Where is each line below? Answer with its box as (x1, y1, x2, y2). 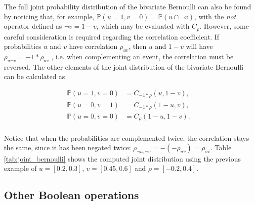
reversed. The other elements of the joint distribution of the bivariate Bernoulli (4, 61, 244, 72)
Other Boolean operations (4, 187, 139, 203)
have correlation (69, 41, 118, 51)
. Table (210, 142, 232, 153)
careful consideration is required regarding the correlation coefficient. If (4, 31, 219, 41)
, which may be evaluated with (96, 21, 190, 31)
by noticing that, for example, (4, 11, 94, 21)
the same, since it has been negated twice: (4, 142, 131, 153)
